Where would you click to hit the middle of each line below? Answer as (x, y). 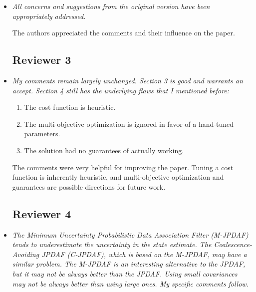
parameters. (42, 134)
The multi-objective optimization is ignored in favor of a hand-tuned (129, 124)
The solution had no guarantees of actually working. (104, 150)
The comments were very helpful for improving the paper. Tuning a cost (123, 167)
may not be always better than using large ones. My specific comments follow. (130, 283)
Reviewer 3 (42, 60)
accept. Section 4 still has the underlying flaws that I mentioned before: (121, 90)
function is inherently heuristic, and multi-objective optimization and (118, 177)
